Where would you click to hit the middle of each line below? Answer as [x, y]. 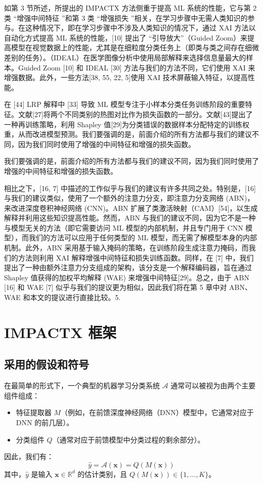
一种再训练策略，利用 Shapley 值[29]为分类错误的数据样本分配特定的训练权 [127, 124]
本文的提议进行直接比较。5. [75, 297]
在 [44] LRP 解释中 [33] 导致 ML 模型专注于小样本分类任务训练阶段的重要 [125, 104]
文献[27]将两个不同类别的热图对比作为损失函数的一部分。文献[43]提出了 [135, 114]
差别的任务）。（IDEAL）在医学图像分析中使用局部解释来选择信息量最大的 [125, 57]
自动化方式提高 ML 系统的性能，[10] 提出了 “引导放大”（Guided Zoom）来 [126, 37]
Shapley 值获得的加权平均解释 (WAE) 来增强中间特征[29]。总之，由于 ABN [127, 277]
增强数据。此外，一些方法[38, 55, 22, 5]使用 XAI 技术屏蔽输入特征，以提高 [126, 77]
